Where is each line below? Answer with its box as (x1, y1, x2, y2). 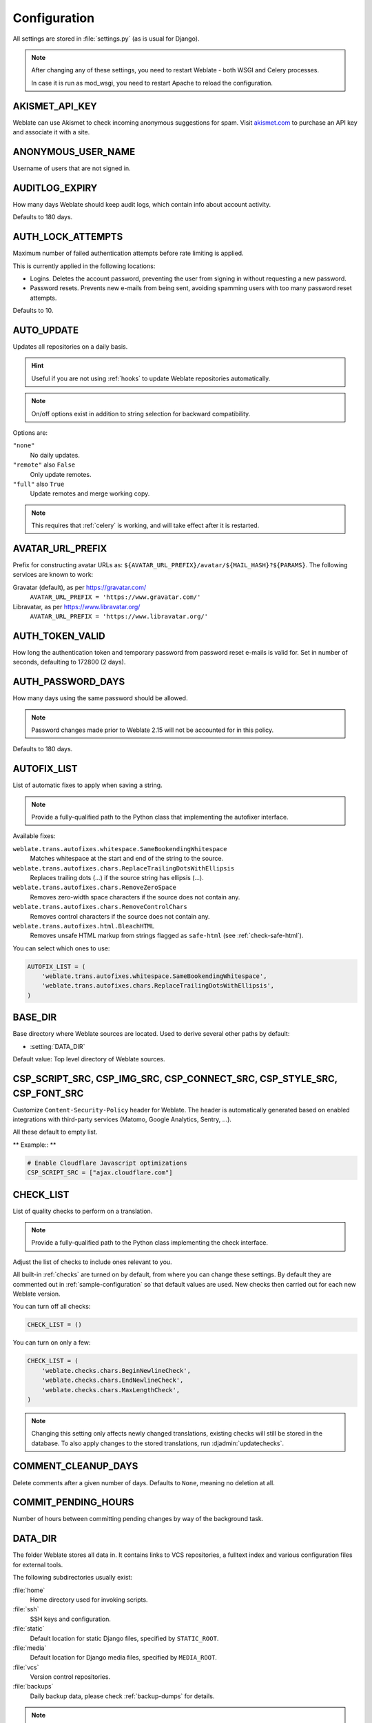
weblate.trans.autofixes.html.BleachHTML (12, 922, 155, 930)
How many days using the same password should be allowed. (12, 694, 188, 702)
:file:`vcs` (12, 1663, 39, 1671)
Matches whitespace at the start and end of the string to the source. (30, 855, 224, 863)
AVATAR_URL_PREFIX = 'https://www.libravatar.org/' (30, 612, 209, 620)
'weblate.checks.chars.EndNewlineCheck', (41, 1376, 184, 1385)
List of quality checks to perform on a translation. (12, 1207, 153, 1215)
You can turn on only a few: (12, 1338, 91, 1347)
